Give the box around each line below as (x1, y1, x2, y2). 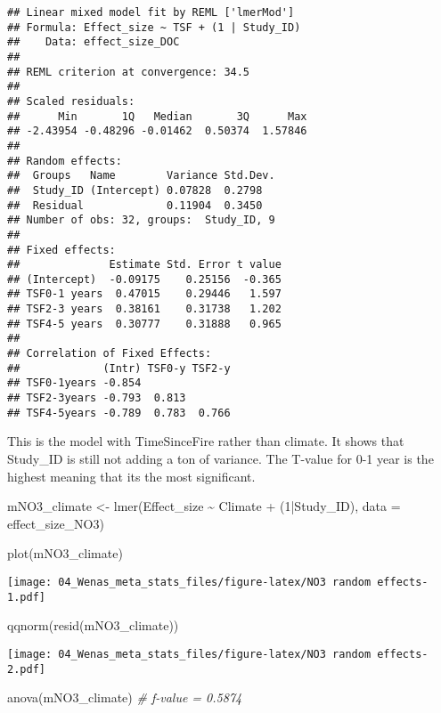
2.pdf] (7, 662, 45, 676)
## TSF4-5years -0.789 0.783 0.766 (7, 406, 231, 419)
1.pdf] (7, 590, 45, 604)
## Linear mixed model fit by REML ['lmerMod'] (7, 6, 295, 19)
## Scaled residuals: (7, 94, 135, 108)
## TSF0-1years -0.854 (7, 377, 142, 390)
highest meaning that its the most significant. (7, 466, 256, 485)
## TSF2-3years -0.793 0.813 (7, 392, 186, 405)
